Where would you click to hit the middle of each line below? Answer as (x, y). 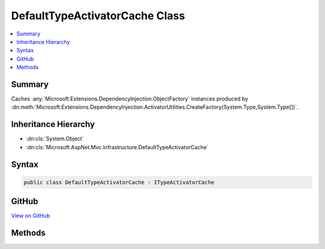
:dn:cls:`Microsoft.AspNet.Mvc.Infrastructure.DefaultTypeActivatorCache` (117, 147)
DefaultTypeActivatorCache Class (98, 16)
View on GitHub (31, 216)
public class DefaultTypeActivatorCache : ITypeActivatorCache (119, 182)
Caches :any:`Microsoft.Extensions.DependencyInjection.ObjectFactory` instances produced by (130, 99)
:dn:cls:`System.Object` (55, 139)
